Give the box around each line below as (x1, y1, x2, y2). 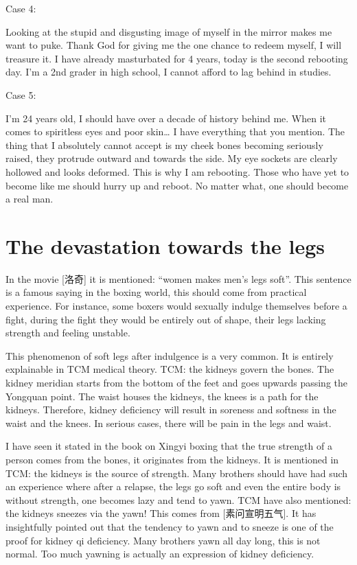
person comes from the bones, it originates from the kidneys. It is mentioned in (5, 452, 339, 466)
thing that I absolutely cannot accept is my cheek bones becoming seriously (5, 137, 323, 152)
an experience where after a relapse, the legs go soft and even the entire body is (5, 479, 341, 494)
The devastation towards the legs (5, 231, 325, 260)
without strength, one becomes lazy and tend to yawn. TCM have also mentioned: (5, 492, 352, 507)
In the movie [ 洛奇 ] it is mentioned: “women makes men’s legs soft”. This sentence (5, 271, 352, 286)
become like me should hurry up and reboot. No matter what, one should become (5, 178, 349, 192)
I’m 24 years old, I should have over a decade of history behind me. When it (5, 111, 326, 125)
